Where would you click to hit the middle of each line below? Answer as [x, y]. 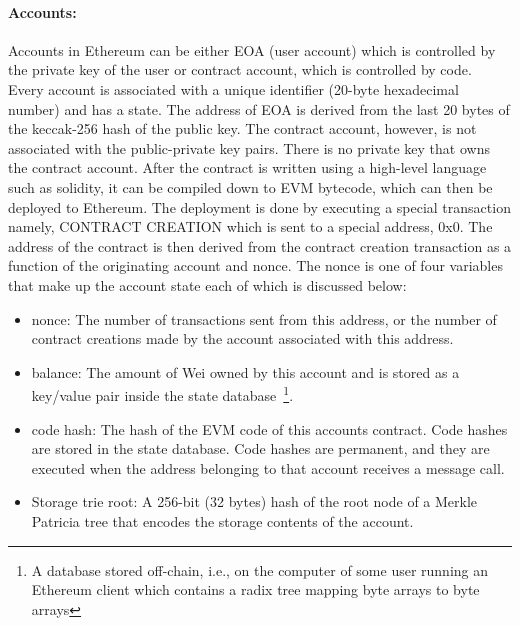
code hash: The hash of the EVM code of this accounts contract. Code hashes [269, 428]
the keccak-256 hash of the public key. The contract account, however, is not [242, 128]
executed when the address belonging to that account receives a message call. [268, 467]
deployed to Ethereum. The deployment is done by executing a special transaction [259, 206]
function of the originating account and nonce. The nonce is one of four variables [255, 265]
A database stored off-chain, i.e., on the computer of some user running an [260, 569]
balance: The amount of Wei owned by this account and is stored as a [245, 371]
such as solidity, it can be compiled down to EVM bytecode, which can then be [250, 186]
